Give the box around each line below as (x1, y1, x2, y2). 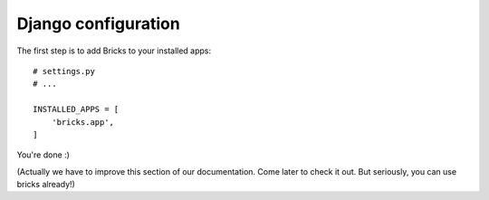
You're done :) (16, 149, 70, 160)
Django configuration (16, 14, 180, 33)
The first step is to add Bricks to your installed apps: (16, 45, 212, 56)
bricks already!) (16, 179, 76, 190)
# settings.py (33, 66, 95, 76)
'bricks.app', (51, 117, 115, 127)
